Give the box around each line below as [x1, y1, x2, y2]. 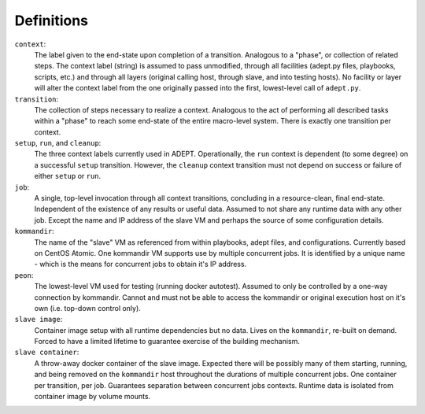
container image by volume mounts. [34, 392, 151, 401]
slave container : [14, 347, 79, 357]
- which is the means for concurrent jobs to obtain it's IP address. [34, 260, 247, 269]
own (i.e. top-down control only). [34, 303, 141, 312]
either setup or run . [34, 172, 102, 181]
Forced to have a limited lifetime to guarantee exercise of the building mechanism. [34, 337, 301, 346]
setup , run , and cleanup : [14, 139, 102, 148]
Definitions [14, 12, 89, 29]
